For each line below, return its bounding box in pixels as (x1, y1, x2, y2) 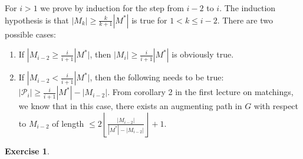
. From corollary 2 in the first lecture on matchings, (107, 86, 294, 98)
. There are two (217, 13, 273, 26)
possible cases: (5, 28, 57, 40)
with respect (253, 100, 299, 112)
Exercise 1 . (5, 144, 50, 157)
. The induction (219, 2, 276, 13)
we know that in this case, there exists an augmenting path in (18, 100, 242, 112)
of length (52, 117, 84, 129)
